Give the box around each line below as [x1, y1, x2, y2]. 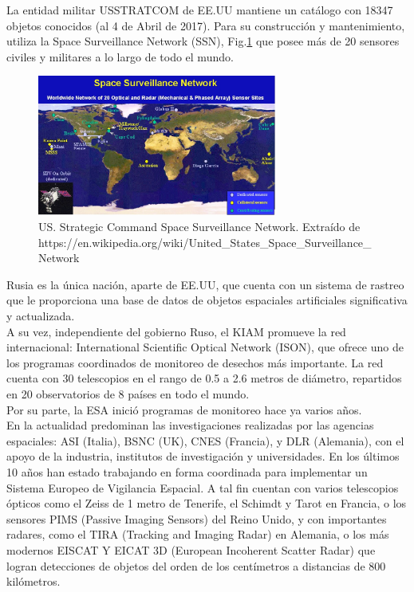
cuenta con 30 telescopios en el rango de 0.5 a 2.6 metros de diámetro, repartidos [6, 370, 402, 386]
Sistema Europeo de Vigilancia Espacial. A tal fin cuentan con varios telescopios [6, 479, 399, 496]
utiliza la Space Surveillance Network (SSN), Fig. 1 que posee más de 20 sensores [6, 33, 400, 49]
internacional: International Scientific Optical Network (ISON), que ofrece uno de [6, 339, 404, 355]
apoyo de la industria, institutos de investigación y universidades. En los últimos [6, 448, 400, 465]
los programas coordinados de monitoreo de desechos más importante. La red [6, 354, 384, 370]
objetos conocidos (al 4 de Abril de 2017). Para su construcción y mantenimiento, [6, 17, 405, 33]
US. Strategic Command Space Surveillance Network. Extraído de [38, 218, 361, 235]
